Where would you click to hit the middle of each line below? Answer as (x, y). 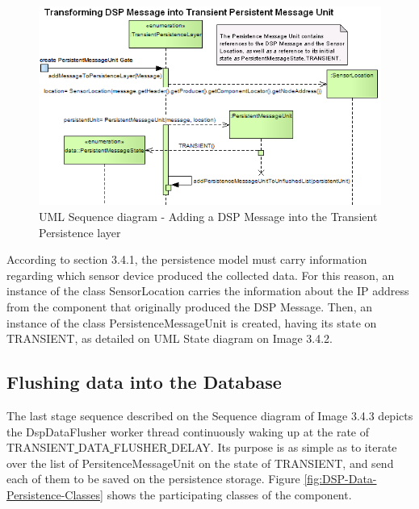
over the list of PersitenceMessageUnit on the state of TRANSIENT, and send (200, 463)
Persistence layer (80, 232)
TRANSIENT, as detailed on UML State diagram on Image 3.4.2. (170, 338)
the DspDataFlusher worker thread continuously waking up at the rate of (188, 431)
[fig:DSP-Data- (340, 479)
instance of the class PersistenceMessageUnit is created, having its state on (192, 322)
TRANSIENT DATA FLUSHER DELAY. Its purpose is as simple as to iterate (202, 447)
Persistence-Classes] (55, 494)
